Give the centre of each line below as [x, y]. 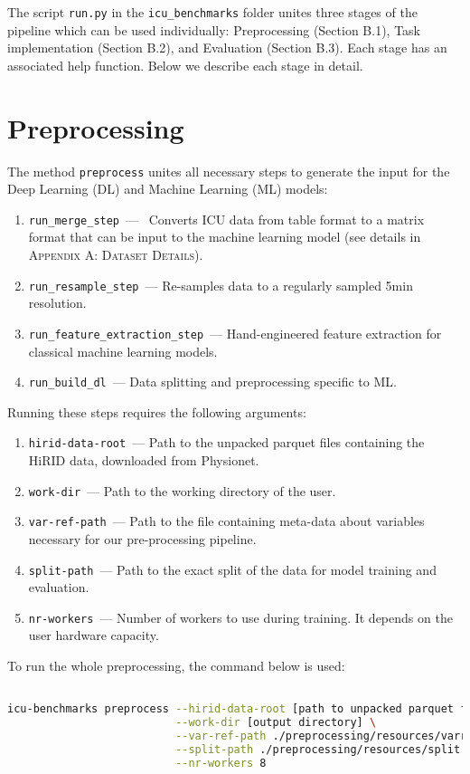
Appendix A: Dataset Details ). [116, 255]
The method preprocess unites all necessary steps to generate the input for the [229, 171]
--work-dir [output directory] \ [276, 723]
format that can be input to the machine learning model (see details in [225, 237]
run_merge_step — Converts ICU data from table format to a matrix [226, 219]
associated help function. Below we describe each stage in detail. [185, 65]
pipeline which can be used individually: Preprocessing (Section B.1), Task [214, 29]
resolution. [57, 303]
